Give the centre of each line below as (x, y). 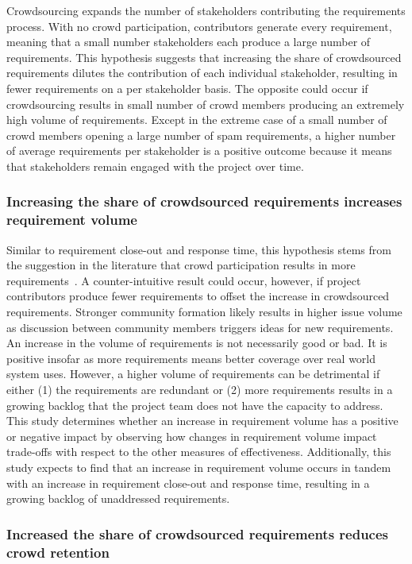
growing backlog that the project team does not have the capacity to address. (195, 405)
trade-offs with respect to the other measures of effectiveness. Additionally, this (199, 452)
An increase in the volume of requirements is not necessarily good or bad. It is (197, 343)
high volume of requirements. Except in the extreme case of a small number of (197, 120)
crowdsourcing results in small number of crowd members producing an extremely (206, 104)
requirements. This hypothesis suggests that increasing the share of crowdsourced (204, 57)
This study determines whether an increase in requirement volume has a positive (202, 421)
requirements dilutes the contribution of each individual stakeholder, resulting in (202, 73)
